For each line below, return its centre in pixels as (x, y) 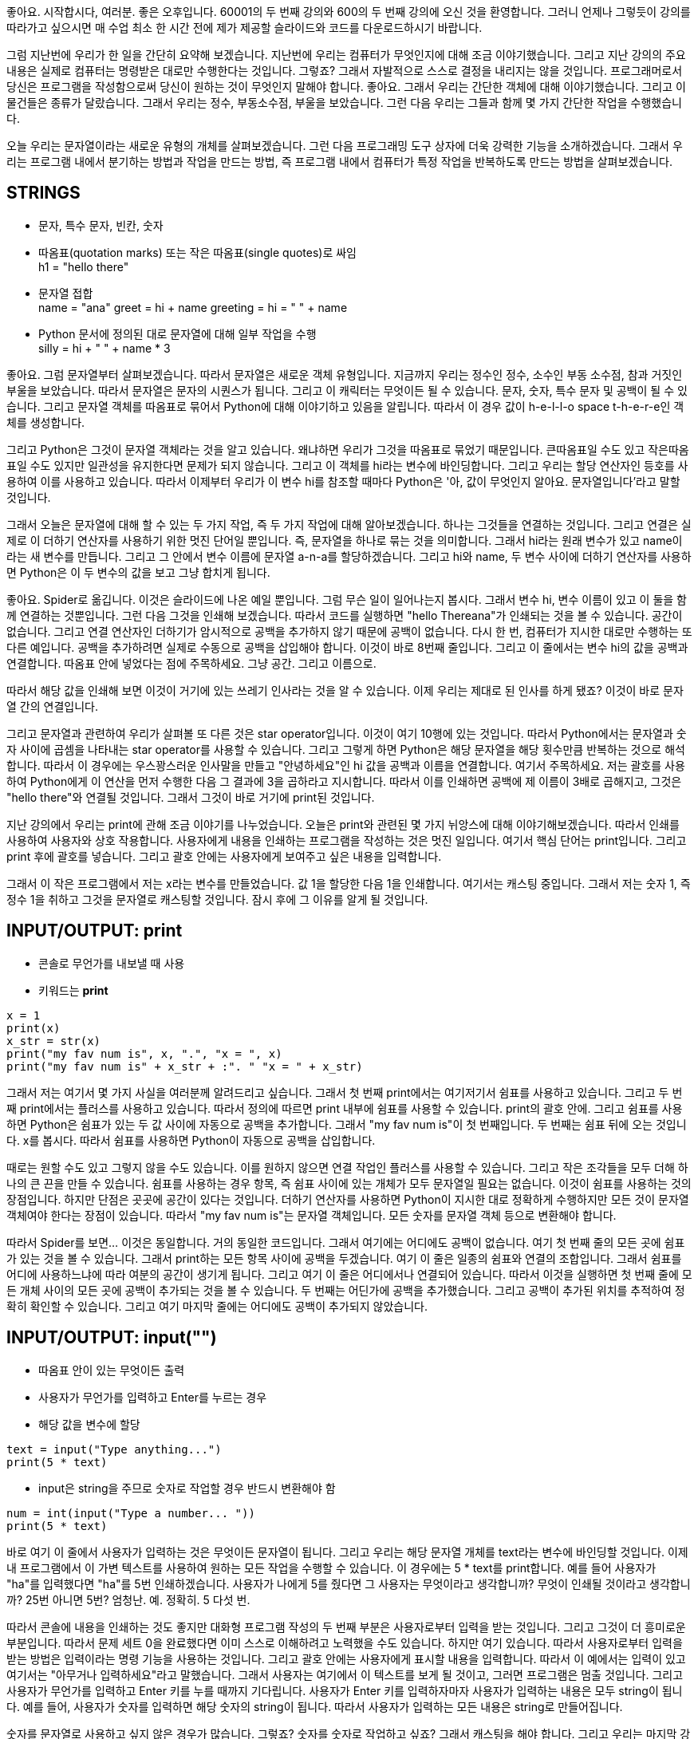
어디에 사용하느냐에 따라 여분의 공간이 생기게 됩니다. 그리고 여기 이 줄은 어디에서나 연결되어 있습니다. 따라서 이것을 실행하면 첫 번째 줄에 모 (349, 1274)
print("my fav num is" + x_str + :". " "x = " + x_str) (185, 1066)
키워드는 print (73, 990)
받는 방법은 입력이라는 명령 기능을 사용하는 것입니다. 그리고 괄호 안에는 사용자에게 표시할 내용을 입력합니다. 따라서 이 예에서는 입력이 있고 (346, 1658)
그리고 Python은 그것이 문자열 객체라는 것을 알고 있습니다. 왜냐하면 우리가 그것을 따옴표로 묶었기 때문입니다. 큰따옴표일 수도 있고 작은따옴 (348, 449)
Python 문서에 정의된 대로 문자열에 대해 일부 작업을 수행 (177, 333)
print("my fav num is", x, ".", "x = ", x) (144, 1053)
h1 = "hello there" (84, 266)
